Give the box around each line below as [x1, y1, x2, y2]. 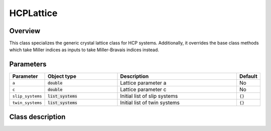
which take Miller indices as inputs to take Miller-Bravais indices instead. [9, 47, 159, 53]
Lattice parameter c [120, 86, 167, 93]
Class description [9, 112, 66, 121]
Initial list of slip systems [120, 93, 178, 100]
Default [239, 73, 258, 80]
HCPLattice [9, 8, 58, 19]
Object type [48, 73, 76, 80]
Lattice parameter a [120, 79, 167, 86]
